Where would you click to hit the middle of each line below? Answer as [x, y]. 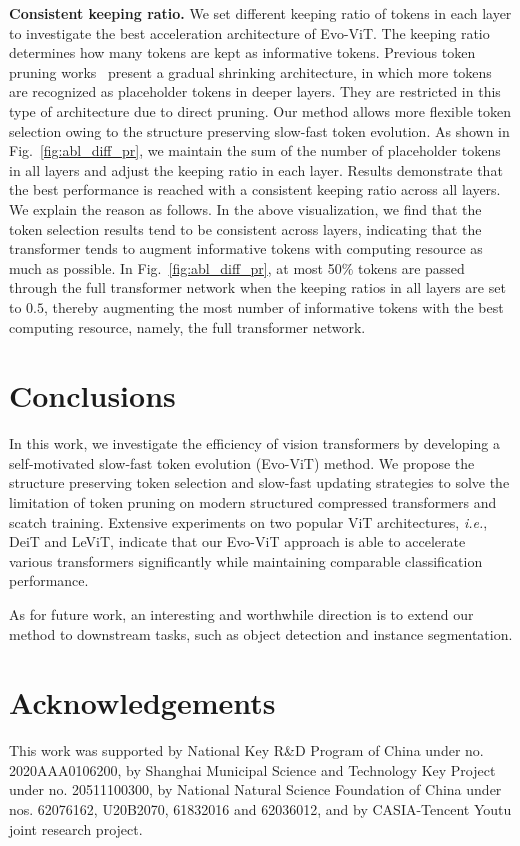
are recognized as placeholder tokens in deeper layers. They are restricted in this [255, 91]
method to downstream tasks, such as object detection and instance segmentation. [261, 633]
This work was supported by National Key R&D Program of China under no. [246, 750]
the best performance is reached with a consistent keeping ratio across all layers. [255, 189]
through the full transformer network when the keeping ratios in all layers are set [257, 287]
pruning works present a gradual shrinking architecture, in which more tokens [250, 71]
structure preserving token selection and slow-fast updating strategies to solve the [259, 482]
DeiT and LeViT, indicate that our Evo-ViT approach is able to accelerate [237, 541]
